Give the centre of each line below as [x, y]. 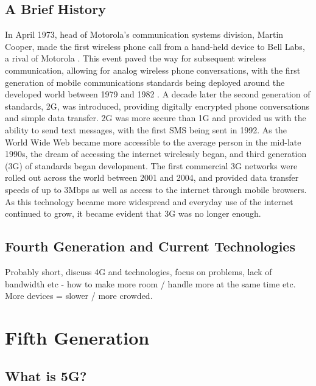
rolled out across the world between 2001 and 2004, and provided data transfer [152, 177]
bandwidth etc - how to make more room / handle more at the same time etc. [150, 283]
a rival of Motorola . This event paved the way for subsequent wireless [136, 58]
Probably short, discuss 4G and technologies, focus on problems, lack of [139, 271]
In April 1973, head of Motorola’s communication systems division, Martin [144, 34]
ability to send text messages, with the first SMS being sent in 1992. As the [146, 129]
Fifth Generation [77, 337]
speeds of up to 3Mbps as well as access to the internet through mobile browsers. [156, 189]
